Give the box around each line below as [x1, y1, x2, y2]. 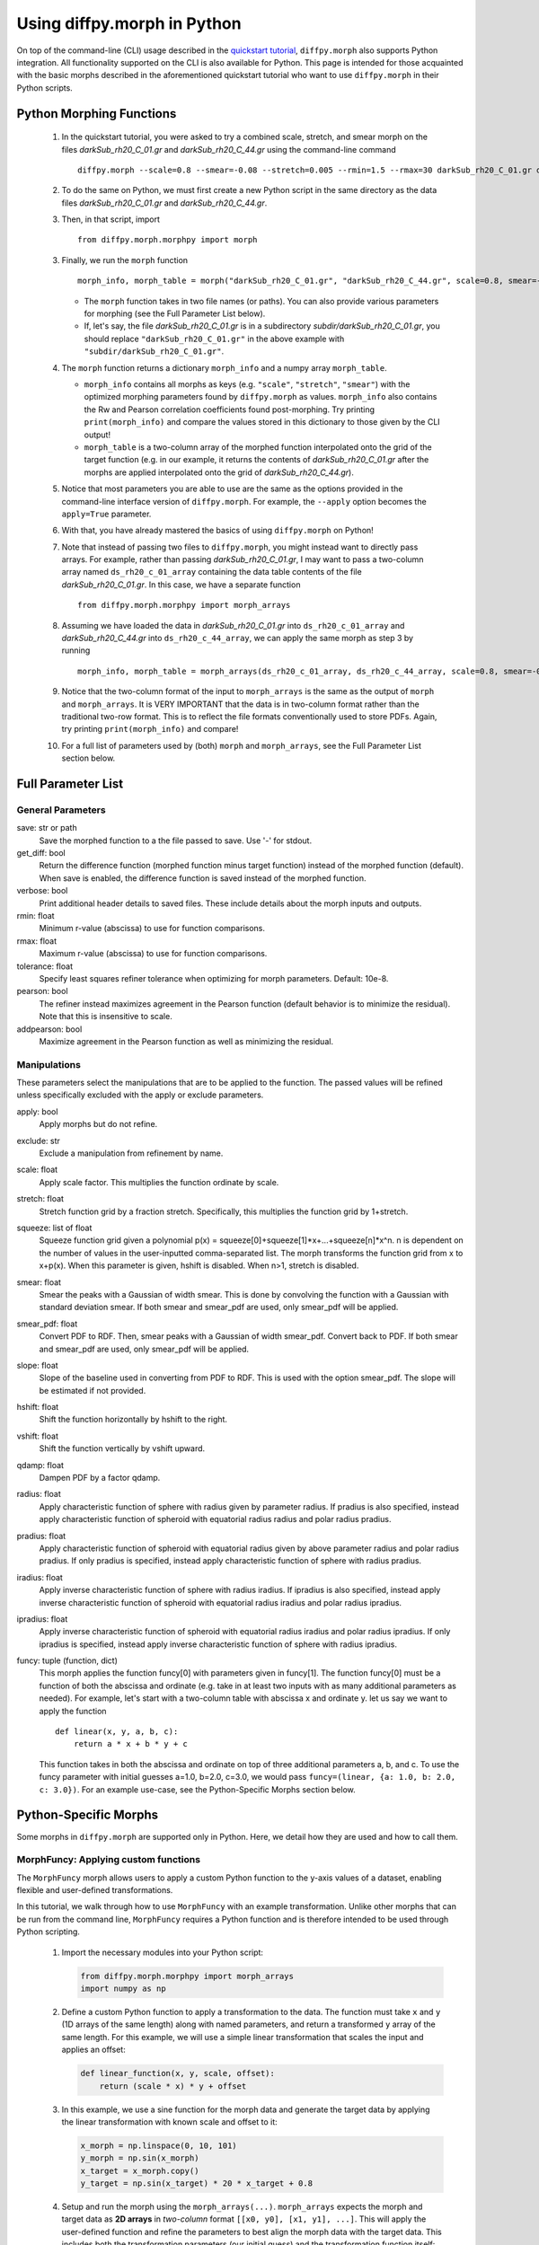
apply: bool [16, 1105, 58, 1117]
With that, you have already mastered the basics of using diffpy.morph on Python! [61, 525, 375, 536]
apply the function [39, 1705, 107, 1716]
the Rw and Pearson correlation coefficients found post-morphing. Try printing [84, 404, 376, 415]
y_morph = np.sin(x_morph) [80, 2153, 199, 2163]
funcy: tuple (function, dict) [16, 1655, 119, 1666]
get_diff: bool [16, 848, 66, 858]
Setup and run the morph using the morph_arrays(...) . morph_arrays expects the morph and [61, 2201, 423, 2213]
